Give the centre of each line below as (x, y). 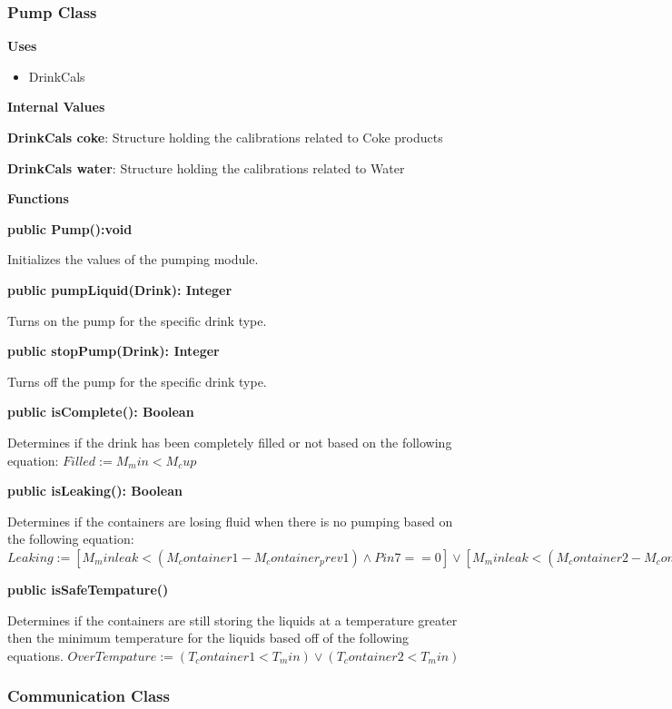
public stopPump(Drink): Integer (114, 351)
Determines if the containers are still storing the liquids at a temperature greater (232, 620)
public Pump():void (70, 228)
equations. (35, 655)
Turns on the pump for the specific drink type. (137, 320)
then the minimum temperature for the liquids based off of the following (208, 638)
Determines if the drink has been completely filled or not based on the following (230, 442)
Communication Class (89, 696)
